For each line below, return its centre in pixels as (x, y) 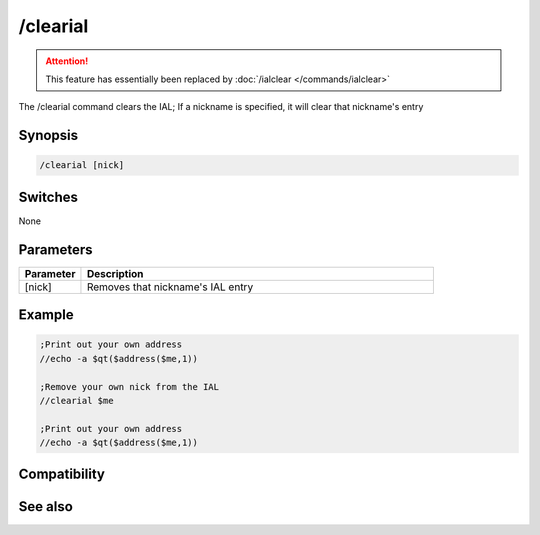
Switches (48, 196)
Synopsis (48, 135)
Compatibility (61, 474)
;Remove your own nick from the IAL (129, 386)
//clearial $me (76, 400)
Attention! (67, 61)
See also (46, 506)
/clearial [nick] (82, 165)
